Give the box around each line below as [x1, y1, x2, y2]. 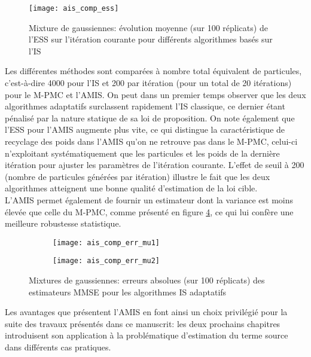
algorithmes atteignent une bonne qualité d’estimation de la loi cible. [5, 182, 258, 194]
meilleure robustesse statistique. [5, 217, 121, 230]
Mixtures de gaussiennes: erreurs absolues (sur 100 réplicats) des [29, 274, 265, 286]
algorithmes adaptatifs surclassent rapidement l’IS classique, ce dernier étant [5, 100, 285, 112]
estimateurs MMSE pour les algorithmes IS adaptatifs [29, 285, 227, 298]
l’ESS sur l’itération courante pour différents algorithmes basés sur [29, 33, 273, 45]
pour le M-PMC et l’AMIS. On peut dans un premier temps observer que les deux [5, 88, 306, 100]
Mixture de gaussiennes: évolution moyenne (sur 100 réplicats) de [29, 21, 268, 33]
